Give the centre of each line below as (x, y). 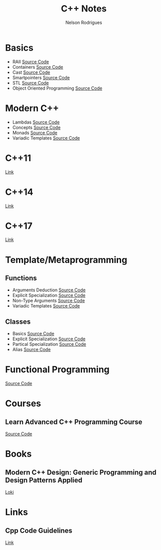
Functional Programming (57, 370)
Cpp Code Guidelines (39, 530)
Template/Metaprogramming (66, 260)
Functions (21, 278)
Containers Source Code (38, 67)
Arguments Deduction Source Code (49, 290)
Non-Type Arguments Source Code (49, 301)
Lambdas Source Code (36, 122)
